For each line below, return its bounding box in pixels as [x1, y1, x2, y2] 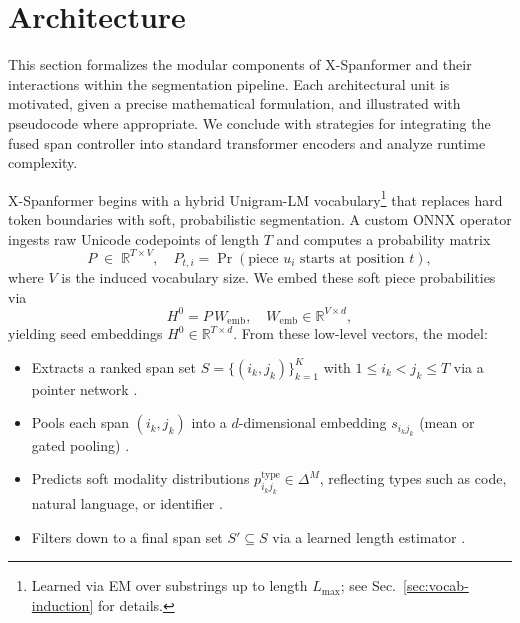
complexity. [8, 152, 78, 173]
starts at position [300, 251, 405, 266]
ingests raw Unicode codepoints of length [8, 228, 260, 249]
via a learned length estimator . [272, 526, 466, 547]
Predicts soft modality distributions [31, 468, 250, 489]
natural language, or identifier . [31, 493, 223, 514]
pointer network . [31, 378, 138, 399]
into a [191, 412, 227, 433]
